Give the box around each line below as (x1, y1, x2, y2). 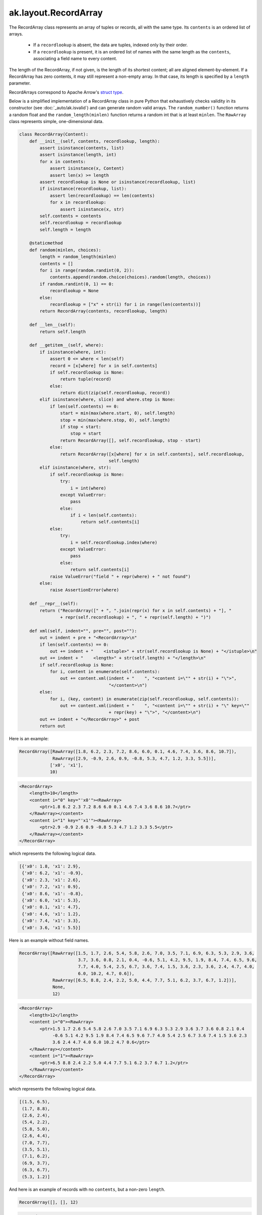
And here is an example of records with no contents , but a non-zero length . (9, 1186, 165, 1192)
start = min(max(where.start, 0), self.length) (60, 411, 176, 416)
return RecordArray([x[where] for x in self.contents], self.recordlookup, (60, 451, 245, 457)
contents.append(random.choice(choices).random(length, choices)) (49, 275, 211, 280)
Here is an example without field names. (9, 937, 89, 943)
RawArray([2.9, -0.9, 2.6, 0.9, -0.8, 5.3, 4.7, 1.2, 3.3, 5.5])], (52, 756, 216, 761)
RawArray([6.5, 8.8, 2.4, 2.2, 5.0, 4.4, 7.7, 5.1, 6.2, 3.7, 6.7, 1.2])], (52, 977, 237, 983)
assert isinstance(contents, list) (39, 145, 125, 151)
